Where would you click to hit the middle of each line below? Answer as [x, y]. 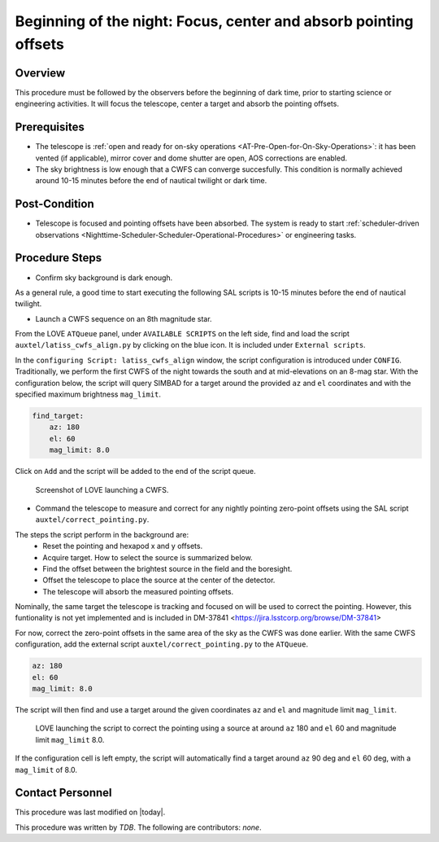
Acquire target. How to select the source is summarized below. [148, 557]
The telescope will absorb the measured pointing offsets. [138, 591]
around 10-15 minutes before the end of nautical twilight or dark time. [151, 181]
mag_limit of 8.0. [46, 770]
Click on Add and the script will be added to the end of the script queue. [135, 471]
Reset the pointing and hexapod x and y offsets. [123, 546]
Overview [40, 73]
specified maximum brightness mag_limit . [88, 394]
